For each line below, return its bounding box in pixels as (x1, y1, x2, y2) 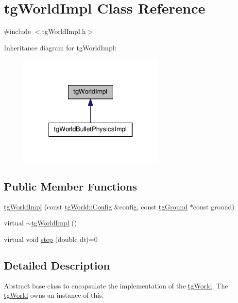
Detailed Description (4, 257, 110, 272)
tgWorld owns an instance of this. (4, 290, 104, 300)
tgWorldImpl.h (42, 26, 86, 36)
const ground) (193, 201, 235, 211)
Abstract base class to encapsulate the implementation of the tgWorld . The (4, 280, 228, 290)
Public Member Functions (4, 178, 137, 193)
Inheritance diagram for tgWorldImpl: (4, 42, 117, 52)
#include (4, 26, 31, 36)
